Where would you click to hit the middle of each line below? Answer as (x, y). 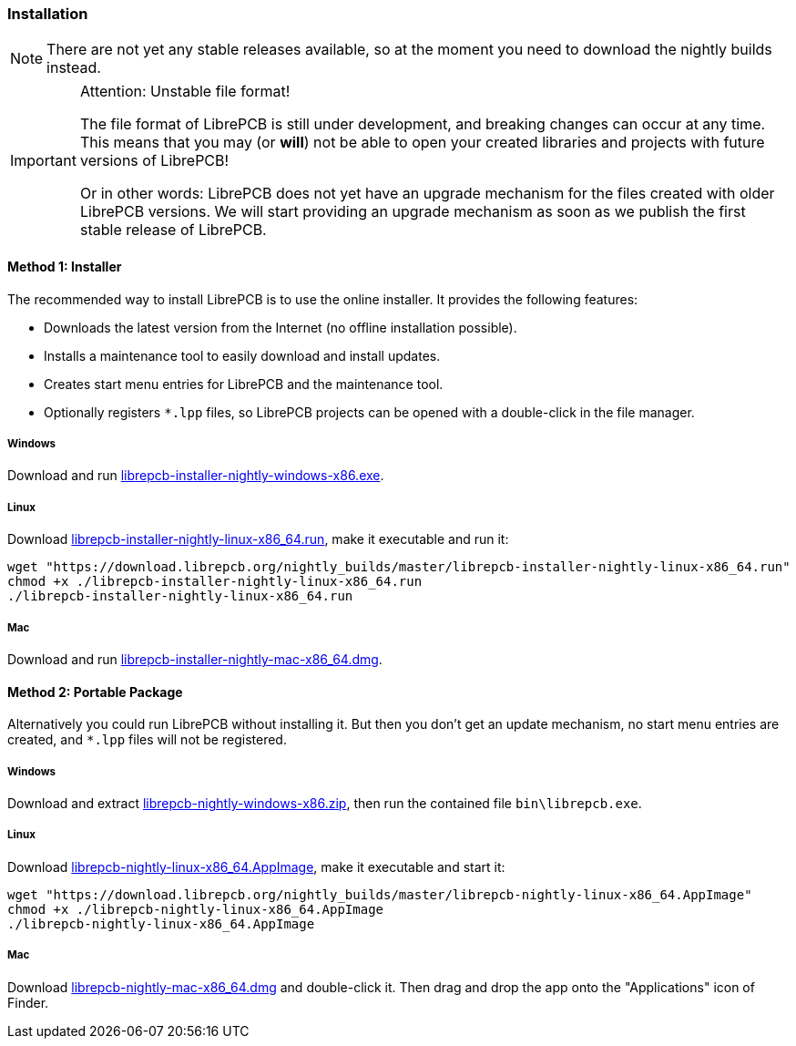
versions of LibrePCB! (154, 161)
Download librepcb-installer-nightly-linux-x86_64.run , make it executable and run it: (258, 539)
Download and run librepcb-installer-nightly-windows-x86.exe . (196, 476)
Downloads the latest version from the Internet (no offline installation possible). (281, 327)
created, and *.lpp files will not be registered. (147, 740)
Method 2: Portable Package (95, 692)
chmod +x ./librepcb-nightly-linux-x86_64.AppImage (196, 909)
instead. (74, 68)
